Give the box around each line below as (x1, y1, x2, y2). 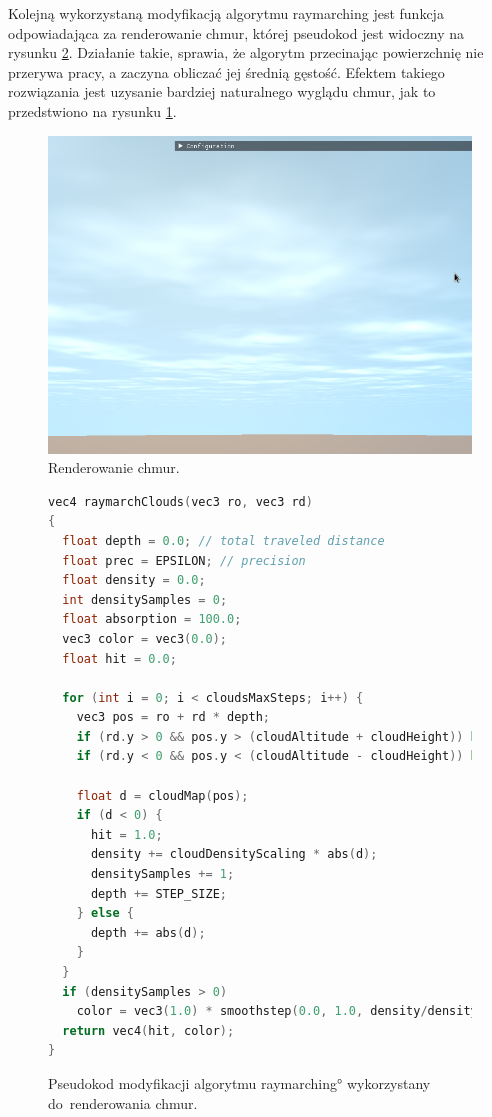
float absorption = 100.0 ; (62, 612, 242, 627)
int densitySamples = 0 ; (62, 592, 228, 607)
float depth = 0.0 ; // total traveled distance (62, 533, 385, 548)
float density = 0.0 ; (62, 573, 206, 588)
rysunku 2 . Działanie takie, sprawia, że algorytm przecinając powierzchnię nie (8, 42, 484, 63)
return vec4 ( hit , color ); (62, 1023, 235, 1038)
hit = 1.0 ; (90, 827, 163, 842)
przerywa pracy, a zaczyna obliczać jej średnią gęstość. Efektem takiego (8, 61, 445, 82)
